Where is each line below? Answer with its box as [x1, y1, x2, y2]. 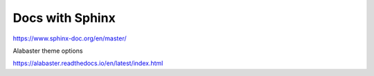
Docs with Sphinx [12, 10, 116, 25]
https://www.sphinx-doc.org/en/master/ [12, 34, 127, 42]
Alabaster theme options [12, 47, 83, 55]
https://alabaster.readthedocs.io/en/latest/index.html [12, 59, 163, 68]
